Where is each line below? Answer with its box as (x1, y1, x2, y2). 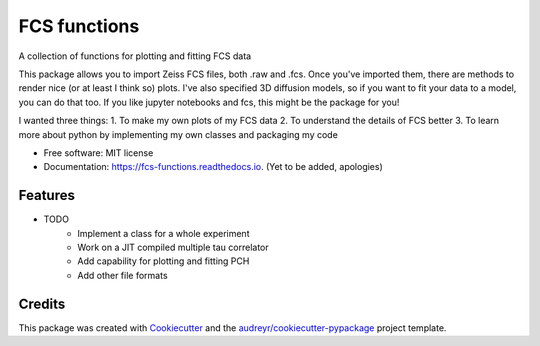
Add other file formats (77, 269, 169, 281)
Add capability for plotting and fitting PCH (77, 255, 250, 267)
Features (18, 187, 75, 204)
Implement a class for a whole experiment (77, 227, 250, 239)
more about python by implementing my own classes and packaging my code (18, 128, 339, 140)
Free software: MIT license (43, 146, 154, 159)
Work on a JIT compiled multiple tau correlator (77, 241, 269, 253)
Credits (18, 295, 66, 312)
